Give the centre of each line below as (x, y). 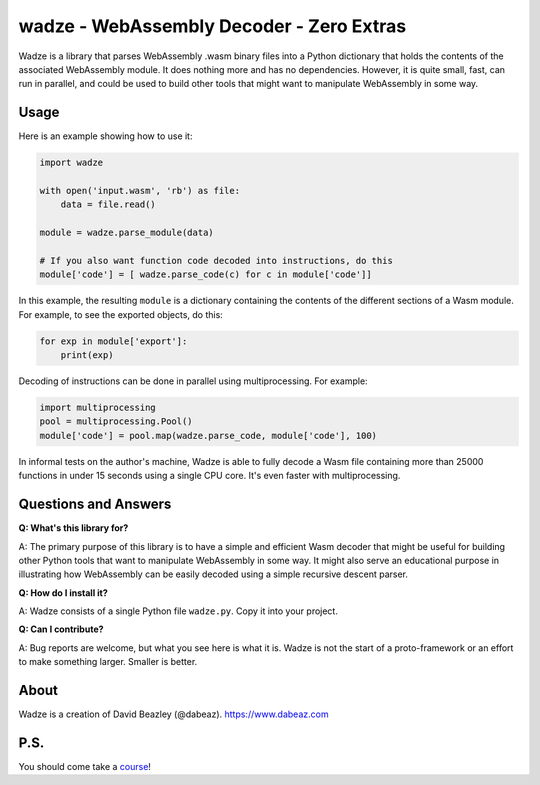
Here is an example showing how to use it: (105, 136)
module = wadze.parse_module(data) (126, 233)
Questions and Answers (95, 504)
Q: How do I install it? (63, 592)
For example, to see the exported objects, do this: (121, 314)
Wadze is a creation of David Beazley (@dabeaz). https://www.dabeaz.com (173, 714)
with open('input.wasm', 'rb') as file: (139, 190)
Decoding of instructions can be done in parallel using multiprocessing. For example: (193, 381)
